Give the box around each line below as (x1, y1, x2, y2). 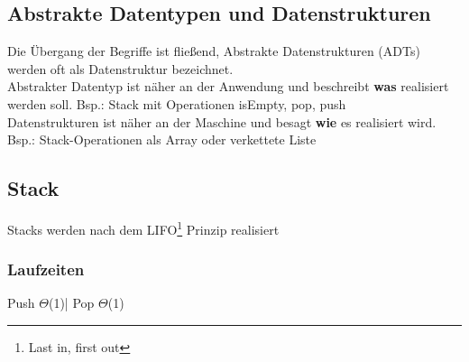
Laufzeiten (7, 258, 85, 281)
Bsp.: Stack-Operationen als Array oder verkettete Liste (7, 130, 317, 149)
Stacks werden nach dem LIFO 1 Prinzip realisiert (7, 217, 280, 238)
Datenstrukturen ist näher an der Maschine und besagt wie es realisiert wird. (7, 112, 437, 131)
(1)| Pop (48, 293, 95, 312)
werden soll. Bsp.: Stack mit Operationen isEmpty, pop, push (7, 94, 346, 113)
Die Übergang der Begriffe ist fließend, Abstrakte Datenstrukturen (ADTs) (7, 42, 420, 60)
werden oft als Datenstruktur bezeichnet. (7, 59, 234, 78)
